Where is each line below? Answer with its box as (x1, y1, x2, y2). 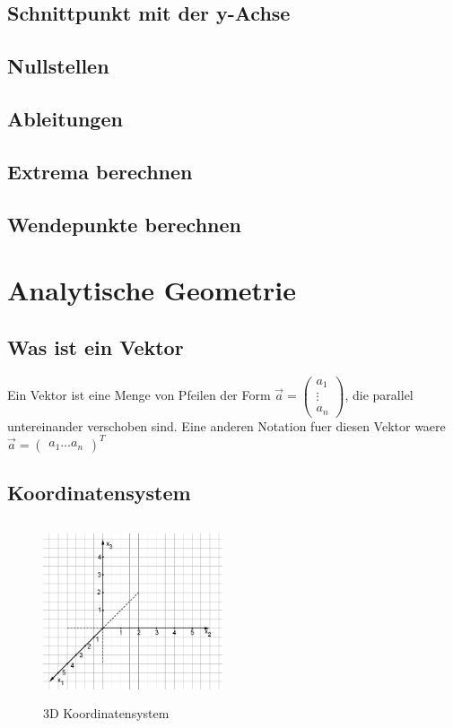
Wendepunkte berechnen (7, 210, 241, 238)
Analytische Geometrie (7, 272, 296, 308)
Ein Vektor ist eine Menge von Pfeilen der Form (7, 386, 271, 404)
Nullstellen (7, 52, 109, 80)
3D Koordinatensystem (43, 704, 170, 723)
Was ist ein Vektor (7, 333, 184, 360)
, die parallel (344, 386, 414, 404)
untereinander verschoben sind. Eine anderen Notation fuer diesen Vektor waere (7, 416, 446, 435)
